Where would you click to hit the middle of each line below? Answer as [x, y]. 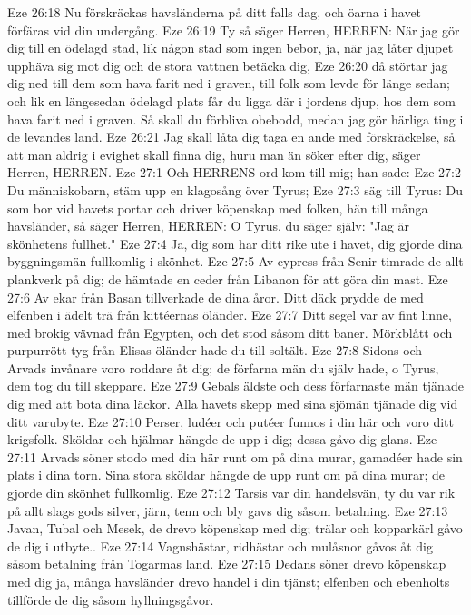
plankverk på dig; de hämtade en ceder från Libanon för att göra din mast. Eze [228, 278]
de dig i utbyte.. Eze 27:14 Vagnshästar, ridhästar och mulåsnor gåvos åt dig [220, 546]
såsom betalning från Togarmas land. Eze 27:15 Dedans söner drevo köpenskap [227, 564]
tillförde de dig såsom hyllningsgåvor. [111, 599]
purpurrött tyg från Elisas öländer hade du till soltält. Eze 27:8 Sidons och [215, 350]
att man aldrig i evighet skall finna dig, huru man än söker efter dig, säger [214, 154]
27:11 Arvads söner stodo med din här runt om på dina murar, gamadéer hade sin [235, 456]
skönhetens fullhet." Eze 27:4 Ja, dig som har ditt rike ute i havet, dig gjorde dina [235, 243]
